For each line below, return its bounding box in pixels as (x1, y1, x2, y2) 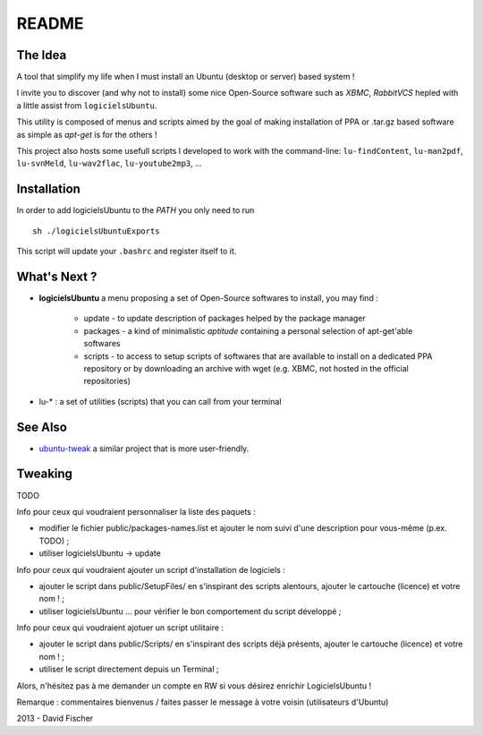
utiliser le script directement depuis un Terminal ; (38, 663, 219, 675)
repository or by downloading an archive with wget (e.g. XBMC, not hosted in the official (83, 363, 409, 373)
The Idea (16, 47, 67, 63)
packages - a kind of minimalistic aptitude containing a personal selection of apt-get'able (83, 325, 413, 336)
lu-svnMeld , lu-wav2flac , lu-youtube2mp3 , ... (16, 158, 203, 169)
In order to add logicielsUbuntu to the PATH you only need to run (16, 205, 255, 216)
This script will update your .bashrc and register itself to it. (16, 246, 237, 257)
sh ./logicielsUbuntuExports (32, 226, 160, 236)
